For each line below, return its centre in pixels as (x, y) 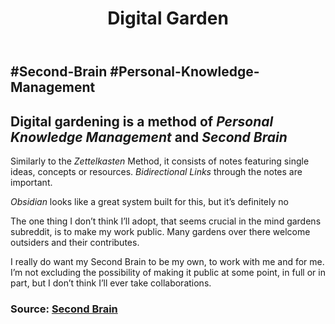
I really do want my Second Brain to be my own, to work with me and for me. (167, 261)
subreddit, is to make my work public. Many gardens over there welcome (160, 231)
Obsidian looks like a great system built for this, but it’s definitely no (149, 201)
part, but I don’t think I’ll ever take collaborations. (111, 283)
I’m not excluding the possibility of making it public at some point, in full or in (168, 272)
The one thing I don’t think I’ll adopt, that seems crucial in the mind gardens (166, 221)
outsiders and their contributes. (75, 242)
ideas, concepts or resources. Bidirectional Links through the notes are (156, 171)
